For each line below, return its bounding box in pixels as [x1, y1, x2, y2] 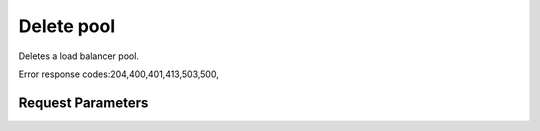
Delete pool [18, 15, 116, 37]
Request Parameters [18, 94, 149, 111]
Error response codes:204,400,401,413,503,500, [18, 68, 219, 80]
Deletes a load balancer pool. [18, 50, 140, 62]
